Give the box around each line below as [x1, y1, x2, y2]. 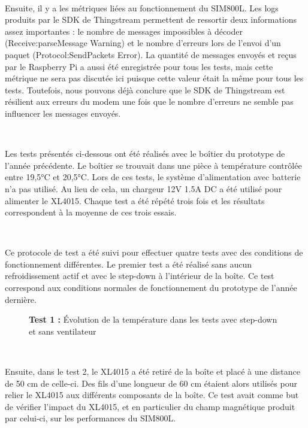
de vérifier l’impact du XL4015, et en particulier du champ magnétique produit [5, 400, 295, 412]
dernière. [5, 293, 37, 305]
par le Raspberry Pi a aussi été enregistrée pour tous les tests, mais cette [5, 60, 273, 72]
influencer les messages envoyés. [5, 107, 121, 119]
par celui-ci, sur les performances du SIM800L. [5, 412, 176, 424]
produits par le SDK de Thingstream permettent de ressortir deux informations [5, 13, 297, 26]
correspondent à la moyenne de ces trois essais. [5, 206, 177, 218]
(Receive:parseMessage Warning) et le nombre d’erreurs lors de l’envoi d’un [5, 37, 281, 49]
